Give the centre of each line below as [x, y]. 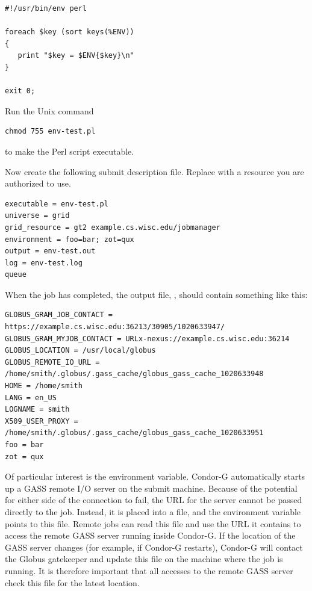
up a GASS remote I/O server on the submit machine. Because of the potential [151, 488]
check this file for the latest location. [72, 582]
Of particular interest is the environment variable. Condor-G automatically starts [155, 476]
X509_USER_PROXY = [42, 421]
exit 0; [20, 91]
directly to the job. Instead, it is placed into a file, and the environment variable [153, 511]
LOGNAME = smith [37, 410]
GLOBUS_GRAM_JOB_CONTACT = [59, 315]
